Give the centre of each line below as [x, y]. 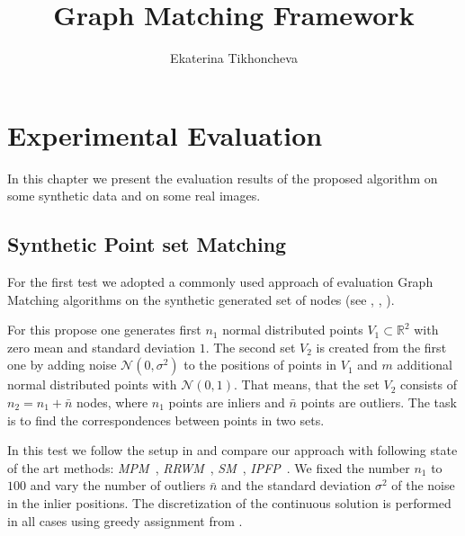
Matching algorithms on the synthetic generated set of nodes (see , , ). [201, 299]
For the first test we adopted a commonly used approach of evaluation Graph [220, 282]
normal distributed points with [92, 384]
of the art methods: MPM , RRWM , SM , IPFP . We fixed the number [209, 467]
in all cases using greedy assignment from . [125, 520]
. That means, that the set [306, 384]
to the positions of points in [260, 365]
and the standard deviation [296, 485]
